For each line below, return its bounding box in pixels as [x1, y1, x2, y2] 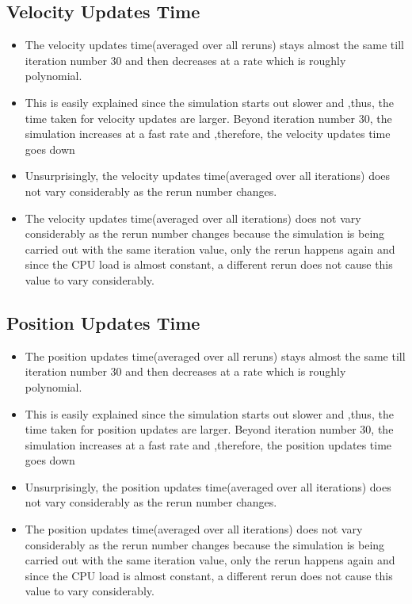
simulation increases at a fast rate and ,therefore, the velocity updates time [25, 125, 391, 142]
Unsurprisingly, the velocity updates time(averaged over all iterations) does [25, 167, 391, 184]
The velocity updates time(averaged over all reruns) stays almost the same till [25, 36, 404, 53]
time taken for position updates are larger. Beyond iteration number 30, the [25, 421, 394, 438]
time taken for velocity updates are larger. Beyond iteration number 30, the [25, 109, 392, 126]
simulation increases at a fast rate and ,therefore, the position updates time [25, 436, 392, 453]
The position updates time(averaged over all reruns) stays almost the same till [25, 347, 406, 364]
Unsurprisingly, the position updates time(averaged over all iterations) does [25, 478, 391, 495]
